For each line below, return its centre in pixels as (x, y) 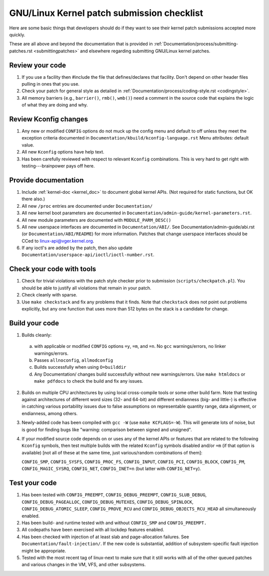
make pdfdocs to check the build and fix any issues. (89, 381)
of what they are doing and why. (55, 105)
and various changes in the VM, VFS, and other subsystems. (84, 565)
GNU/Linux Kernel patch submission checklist (106, 13)
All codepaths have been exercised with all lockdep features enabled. (93, 530)
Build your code (34, 323)
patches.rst (21, 51)
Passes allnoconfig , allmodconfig (73, 360)
